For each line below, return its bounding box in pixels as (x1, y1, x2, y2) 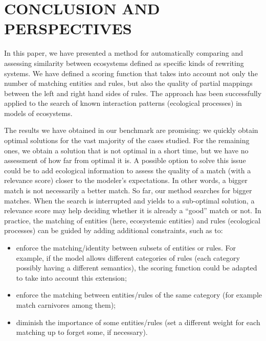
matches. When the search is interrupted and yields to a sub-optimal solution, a (4, 195, 255, 206)
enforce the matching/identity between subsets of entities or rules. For (16, 242, 236, 253)
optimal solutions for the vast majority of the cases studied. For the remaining (4, 135, 250, 146)
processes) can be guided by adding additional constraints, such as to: (4, 225, 223, 236)
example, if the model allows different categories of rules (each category (16, 252, 240, 263)
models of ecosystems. (4, 107, 73, 118)
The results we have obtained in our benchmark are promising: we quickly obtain (4, 125, 258, 135)
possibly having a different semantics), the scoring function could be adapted (16, 262, 257, 273)
